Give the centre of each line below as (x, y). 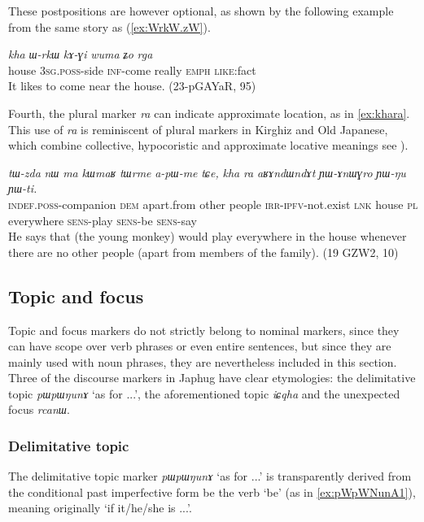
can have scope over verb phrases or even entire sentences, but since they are (200, 346)
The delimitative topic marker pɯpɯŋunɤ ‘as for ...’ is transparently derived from (210, 476)
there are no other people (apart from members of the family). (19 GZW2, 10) (203, 252)
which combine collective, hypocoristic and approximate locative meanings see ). (208, 145)
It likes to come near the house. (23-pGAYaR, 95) (132, 86)
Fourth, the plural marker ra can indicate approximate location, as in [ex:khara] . (209, 113)
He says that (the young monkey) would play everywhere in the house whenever (208, 236)
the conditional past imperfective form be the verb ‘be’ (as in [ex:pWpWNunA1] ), (212, 492)
